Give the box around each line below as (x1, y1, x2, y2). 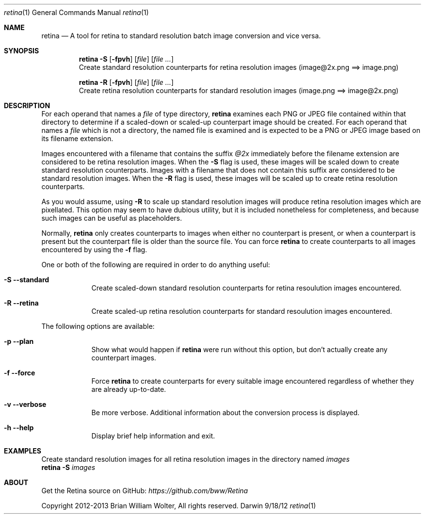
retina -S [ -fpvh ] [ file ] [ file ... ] (79, 55, 174, 63)
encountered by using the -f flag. (41, 245, 147, 254)
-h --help (4, 423, 34, 432)
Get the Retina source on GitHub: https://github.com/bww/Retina (41, 486, 248, 495)
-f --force (4, 369, 35, 377)
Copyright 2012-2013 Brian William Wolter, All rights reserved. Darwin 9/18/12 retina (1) (41, 502, 316, 510)
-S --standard (4, 275, 49, 284)
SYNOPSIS (4, 47, 39, 55)
